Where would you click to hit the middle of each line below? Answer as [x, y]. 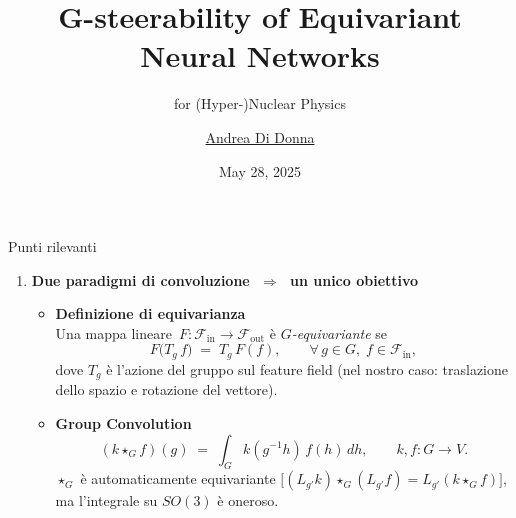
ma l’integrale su [106, 500]
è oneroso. [248, 500]
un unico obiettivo [354, 279]
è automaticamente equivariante [178, 478]
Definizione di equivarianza [150, 313]
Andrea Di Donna [260, 136]
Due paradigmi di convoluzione [140, 279]
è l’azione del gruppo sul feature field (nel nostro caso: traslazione [307, 368]
